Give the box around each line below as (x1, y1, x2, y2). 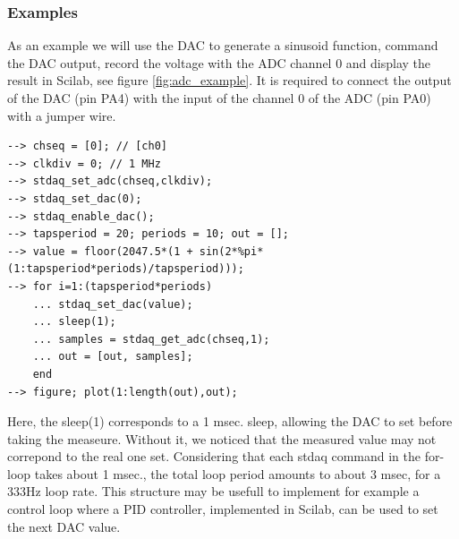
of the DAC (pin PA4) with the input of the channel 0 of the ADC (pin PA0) (7, 89, 431, 107)
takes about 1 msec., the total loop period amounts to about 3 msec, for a (34, 464, 441, 483)
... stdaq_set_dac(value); (32, 297, 193, 311)
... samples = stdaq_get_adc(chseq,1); (32, 332, 270, 346)
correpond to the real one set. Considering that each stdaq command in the (7, 447, 421, 466)
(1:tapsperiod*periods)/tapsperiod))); (7, 262, 244, 276)
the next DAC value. (7, 517, 121, 535)
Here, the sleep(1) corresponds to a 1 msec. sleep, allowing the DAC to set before (7, 412, 453, 431)
